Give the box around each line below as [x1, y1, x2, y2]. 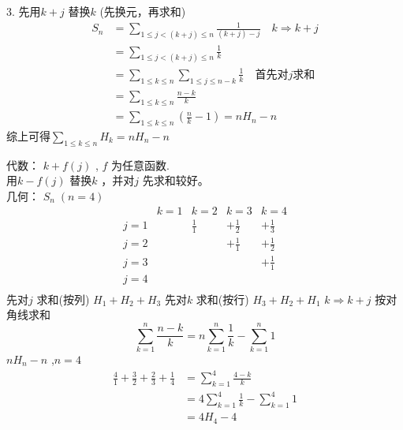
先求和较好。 [142, 172, 209, 189]
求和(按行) [196, 290, 249, 307]
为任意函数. [110, 156, 170, 173]
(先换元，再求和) [99, 3, 186, 19]
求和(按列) [36, 290, 90, 307]
